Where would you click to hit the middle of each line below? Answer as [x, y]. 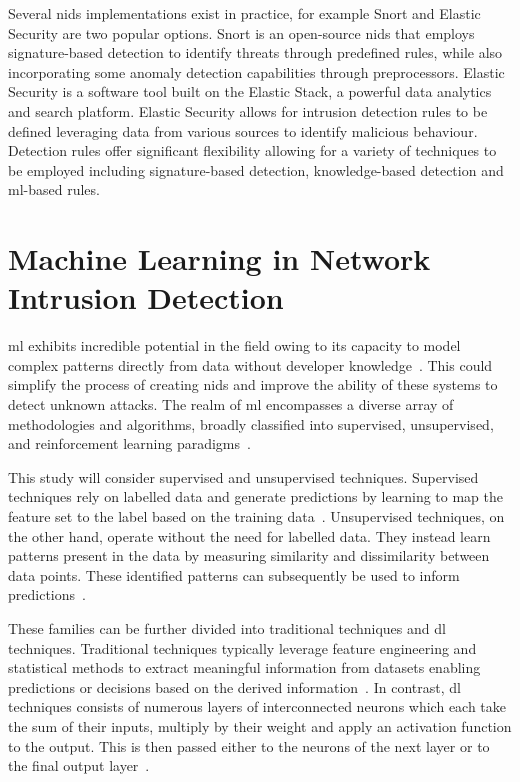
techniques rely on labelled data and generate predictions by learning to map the [255, 496]
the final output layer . [79, 765]
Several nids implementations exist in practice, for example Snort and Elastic [244, 13]
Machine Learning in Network [219, 258]
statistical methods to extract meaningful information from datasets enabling [244, 667]
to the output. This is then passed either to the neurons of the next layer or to [249, 745]
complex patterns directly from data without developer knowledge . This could [250, 364]
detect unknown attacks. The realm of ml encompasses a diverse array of [231, 404]
